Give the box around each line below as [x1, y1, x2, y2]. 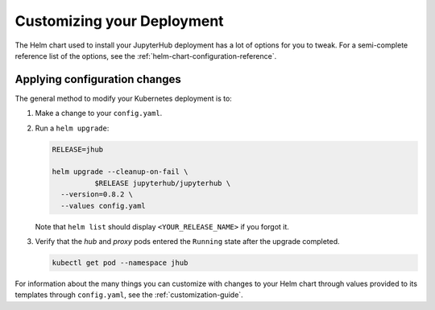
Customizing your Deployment [14, 12, 225, 30]
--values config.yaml [60, 201, 147, 210]
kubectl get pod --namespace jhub [52, 258, 188, 267]
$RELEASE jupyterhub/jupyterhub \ [93, 178, 231, 188]
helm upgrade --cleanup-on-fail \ [52, 167, 188, 176]
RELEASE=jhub [52, 145, 104, 154]
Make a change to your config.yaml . [35, 109, 163, 118]
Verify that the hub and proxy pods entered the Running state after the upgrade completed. [35, 236, 340, 246]
